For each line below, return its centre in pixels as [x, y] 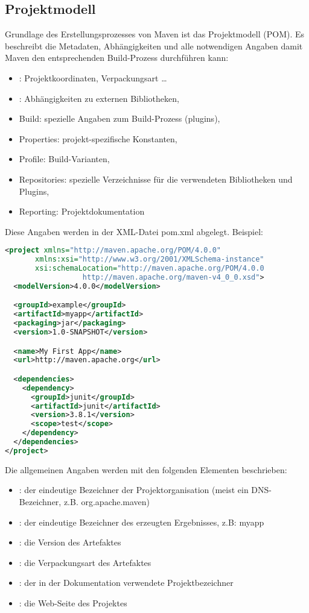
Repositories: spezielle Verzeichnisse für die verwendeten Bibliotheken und [156, 179]
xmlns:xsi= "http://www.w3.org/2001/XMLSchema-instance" [150, 259]
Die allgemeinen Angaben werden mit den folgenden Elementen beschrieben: [146, 469]
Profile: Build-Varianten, [64, 159]
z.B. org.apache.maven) [107, 501]
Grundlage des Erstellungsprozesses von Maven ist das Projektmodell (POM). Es [155, 34]
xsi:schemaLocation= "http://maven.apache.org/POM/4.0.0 [150, 269]
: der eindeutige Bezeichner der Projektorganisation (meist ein [134, 490]
